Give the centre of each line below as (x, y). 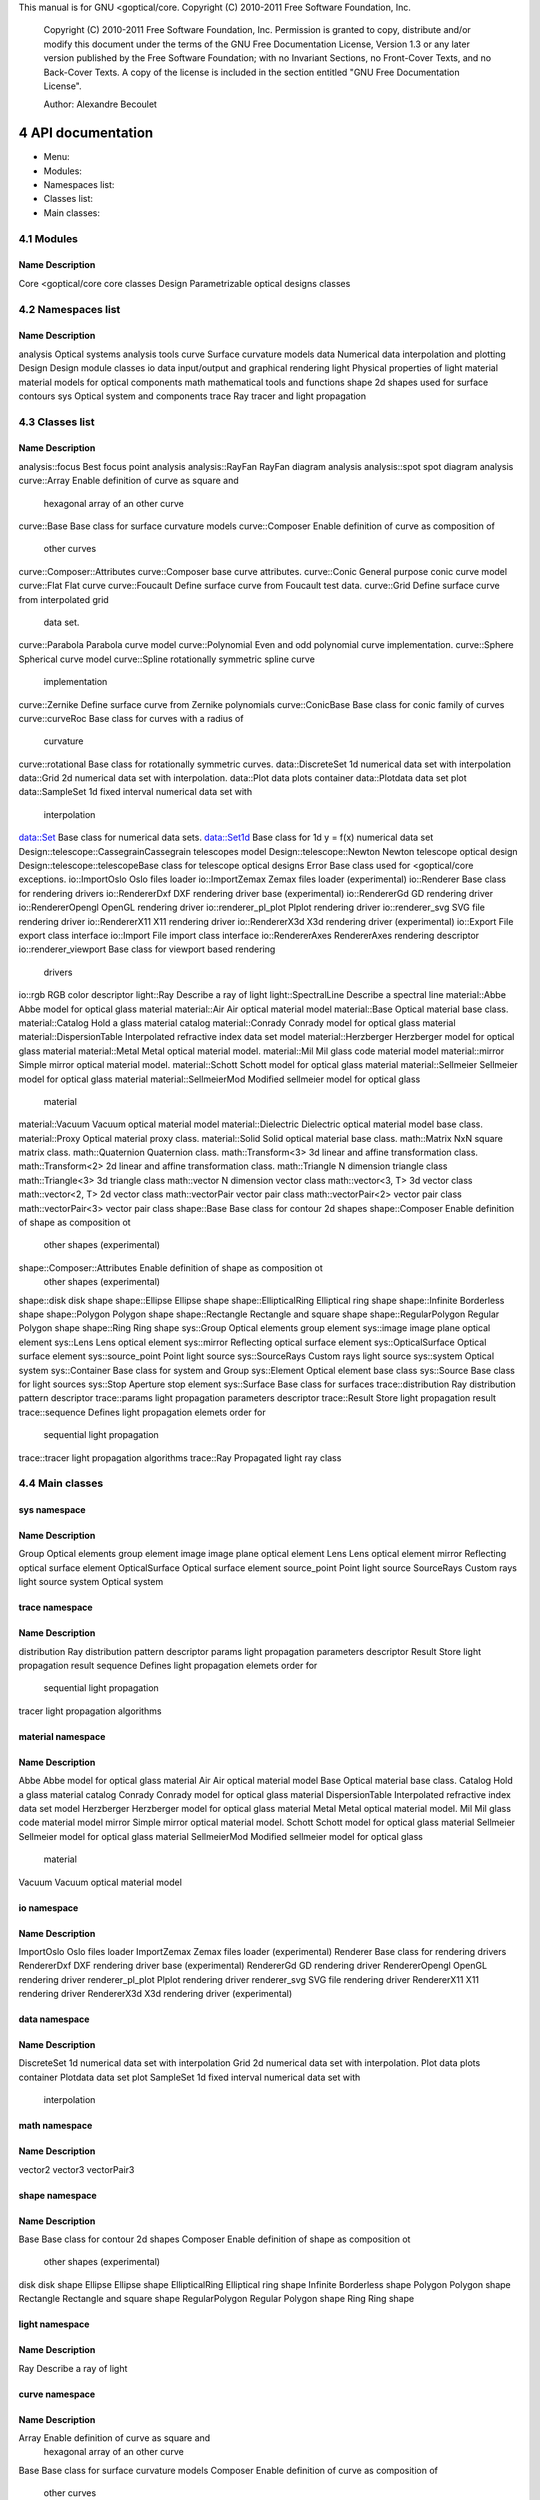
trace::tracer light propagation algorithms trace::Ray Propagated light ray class (180, 1457)
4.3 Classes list (56, 422)
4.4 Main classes (61, 1483)
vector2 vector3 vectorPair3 (76, 2169)
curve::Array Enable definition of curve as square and (128, 481)
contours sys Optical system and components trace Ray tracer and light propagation (192, 396)
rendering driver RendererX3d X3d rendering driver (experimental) (155, 1994)
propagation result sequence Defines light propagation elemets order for (168, 1666)
